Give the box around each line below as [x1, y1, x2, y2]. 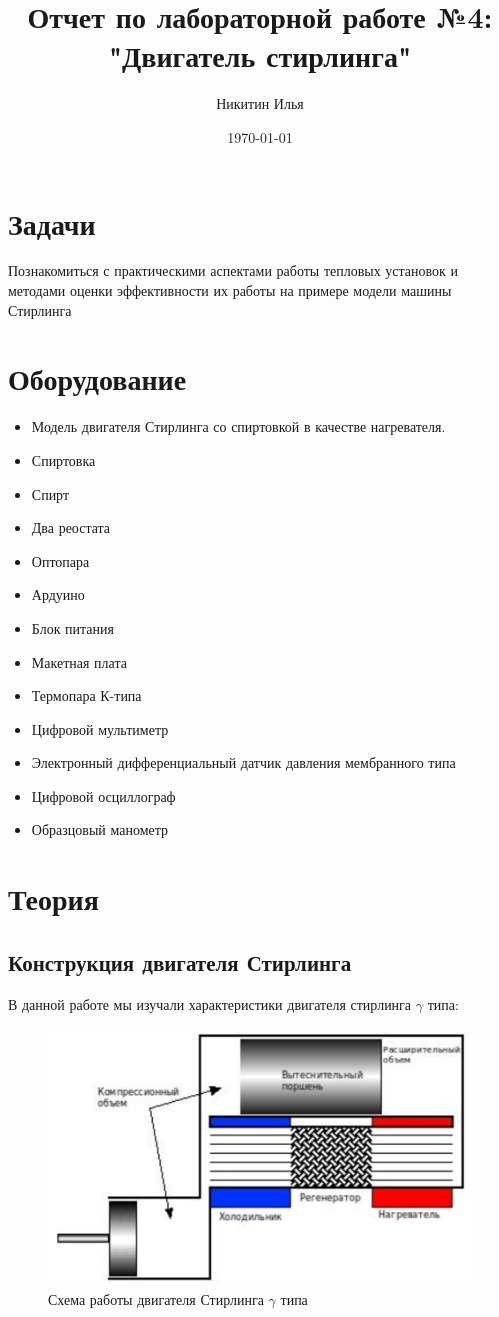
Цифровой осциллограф [31, 785, 176, 806]
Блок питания [31, 617, 115, 638]
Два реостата [31, 517, 111, 538]
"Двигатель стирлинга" [108, 35, 412, 76]
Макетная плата [31, 651, 127, 672]
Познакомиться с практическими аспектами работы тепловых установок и [8, 260, 459, 281]
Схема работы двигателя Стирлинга [48, 1288, 264, 1309]
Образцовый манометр [31, 819, 169, 840]
